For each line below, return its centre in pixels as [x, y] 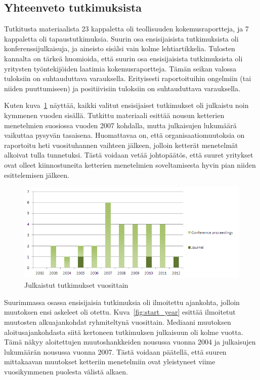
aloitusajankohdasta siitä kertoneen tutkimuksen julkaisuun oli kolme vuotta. [124, 332]
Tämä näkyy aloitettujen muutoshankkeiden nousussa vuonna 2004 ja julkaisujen [130, 342]
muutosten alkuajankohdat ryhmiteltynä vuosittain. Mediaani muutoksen [118, 322]
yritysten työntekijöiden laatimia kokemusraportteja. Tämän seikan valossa [120, 68]
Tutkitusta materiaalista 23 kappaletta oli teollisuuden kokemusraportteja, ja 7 [126, 29]
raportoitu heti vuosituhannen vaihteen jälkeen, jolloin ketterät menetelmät [121, 145]
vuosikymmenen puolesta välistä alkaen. [66, 372]
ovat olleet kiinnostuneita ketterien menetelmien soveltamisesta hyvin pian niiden [130, 164]
